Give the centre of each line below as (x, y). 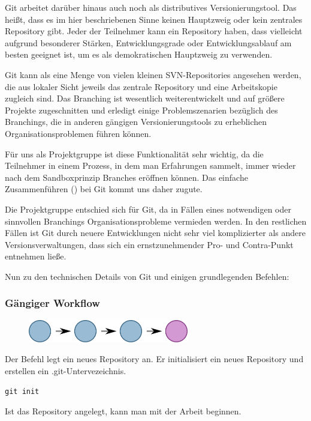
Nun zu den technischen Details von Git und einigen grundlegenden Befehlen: (147, 276)
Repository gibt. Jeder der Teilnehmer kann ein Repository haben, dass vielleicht (154, 31)
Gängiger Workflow (52, 303)
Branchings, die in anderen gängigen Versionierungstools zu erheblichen (136, 122)
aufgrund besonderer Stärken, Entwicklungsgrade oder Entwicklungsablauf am (148, 42)
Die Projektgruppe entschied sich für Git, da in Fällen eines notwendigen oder (148, 209)
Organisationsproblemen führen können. (78, 133)
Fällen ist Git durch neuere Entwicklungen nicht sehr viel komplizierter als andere (155, 233)
